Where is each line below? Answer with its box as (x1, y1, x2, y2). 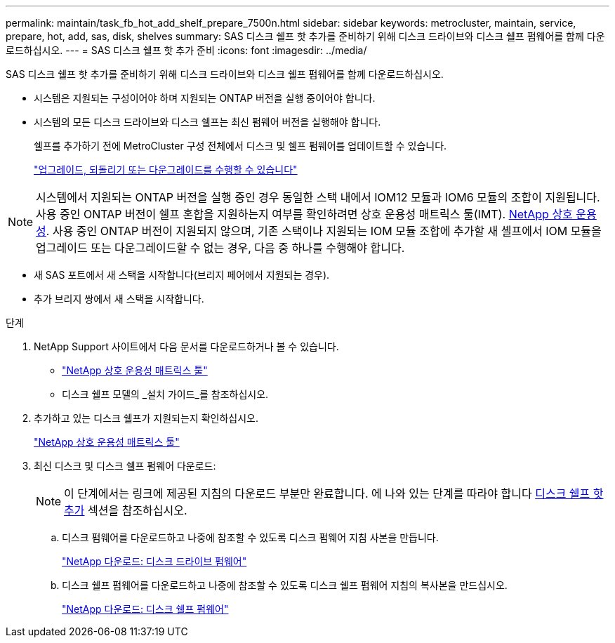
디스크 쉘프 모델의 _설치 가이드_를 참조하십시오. (62, 388, 269, 400)
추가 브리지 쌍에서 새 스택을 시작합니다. (34, 293, 204, 305)
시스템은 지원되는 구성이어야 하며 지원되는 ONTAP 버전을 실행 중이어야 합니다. (34, 92, 376, 104)
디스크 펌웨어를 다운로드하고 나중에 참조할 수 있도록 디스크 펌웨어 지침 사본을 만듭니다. (62, 531, 439, 543)
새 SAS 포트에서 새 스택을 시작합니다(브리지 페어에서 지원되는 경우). (34, 269, 330, 281)
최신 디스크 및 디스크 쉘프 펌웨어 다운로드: (34, 460, 216, 472)
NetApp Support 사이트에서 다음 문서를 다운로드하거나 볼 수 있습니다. (34, 340, 339, 352)
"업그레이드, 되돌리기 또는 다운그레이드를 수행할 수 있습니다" (34, 164, 298, 175)
